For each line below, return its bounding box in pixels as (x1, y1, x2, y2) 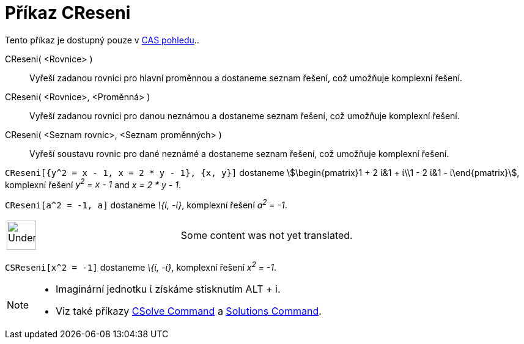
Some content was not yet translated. (180, 229, 353, 242)
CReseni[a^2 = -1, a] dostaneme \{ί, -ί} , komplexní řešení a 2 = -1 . (5, 198, 287, 211)
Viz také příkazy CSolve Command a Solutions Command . (56, 304, 322, 317)
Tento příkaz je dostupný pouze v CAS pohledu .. (5, 34, 199, 45)
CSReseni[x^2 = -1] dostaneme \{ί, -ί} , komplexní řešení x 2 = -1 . (5, 260, 276, 273)
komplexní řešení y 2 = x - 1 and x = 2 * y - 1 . (5, 177, 182, 190)
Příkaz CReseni (5, 2, 131, 23)
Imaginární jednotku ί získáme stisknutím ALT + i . (56, 282, 281, 295)
